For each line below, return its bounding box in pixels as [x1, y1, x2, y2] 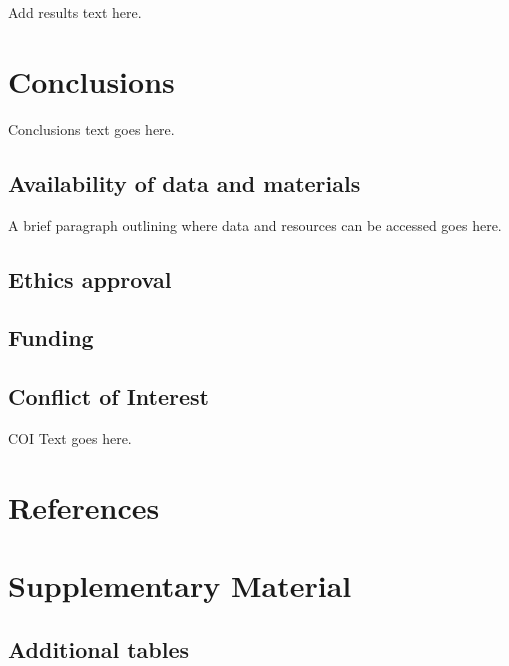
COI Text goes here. [8, 427, 132, 448]
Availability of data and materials [8, 167, 361, 198]
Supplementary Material [8, 565, 352, 606]
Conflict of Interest [8, 381, 210, 412]
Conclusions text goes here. [8, 118, 175, 139]
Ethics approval [8, 263, 172, 294]
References [8, 486, 160, 527]
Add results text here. [8, 2, 142, 22]
